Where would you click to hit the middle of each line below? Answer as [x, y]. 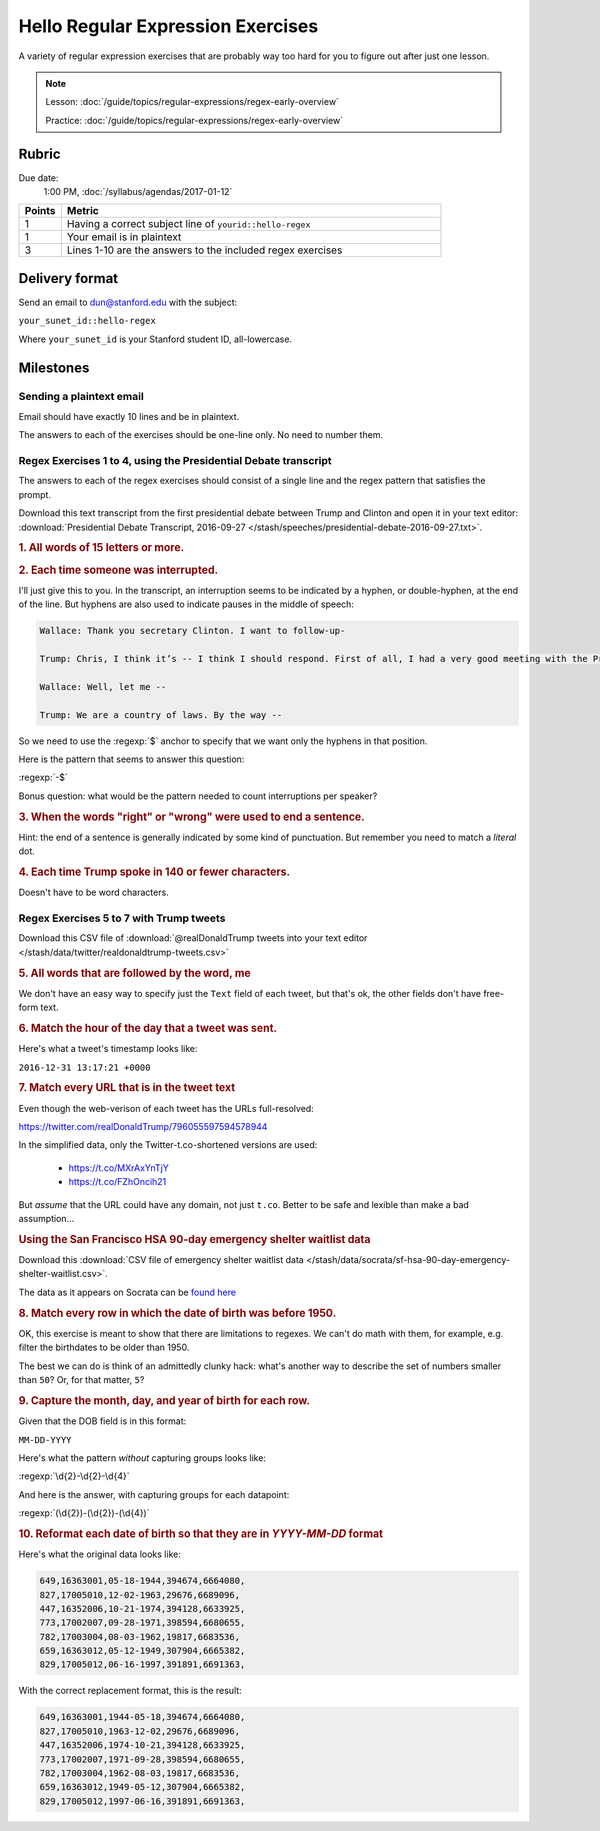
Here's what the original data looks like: [100, 1554]
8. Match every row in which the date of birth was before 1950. [177, 1313]
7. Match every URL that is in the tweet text [127, 1088]
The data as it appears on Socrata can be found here [127, 1292]
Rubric [39, 153]
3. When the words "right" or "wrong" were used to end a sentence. [191, 817]
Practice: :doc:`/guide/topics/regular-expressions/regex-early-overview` [194, 120]
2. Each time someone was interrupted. [118, 570]
